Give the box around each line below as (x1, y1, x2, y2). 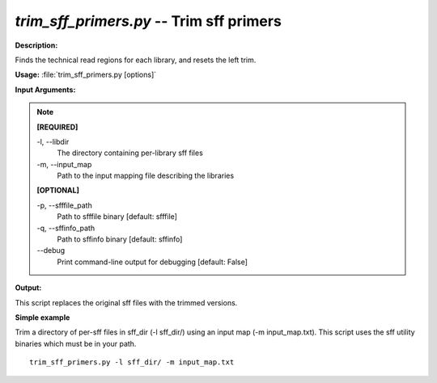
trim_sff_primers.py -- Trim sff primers (15, 12, 282, 30)
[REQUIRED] (36, 122, 78, 132)
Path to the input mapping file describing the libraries (57, 170, 235, 181)
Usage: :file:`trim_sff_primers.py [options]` (15, 69, 157, 80)
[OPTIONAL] (36, 186, 80, 196)
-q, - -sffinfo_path (36, 223, 95, 233)
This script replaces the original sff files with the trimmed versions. (15, 297, 238, 307)
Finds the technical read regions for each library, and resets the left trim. (15, 55, 257, 65)
